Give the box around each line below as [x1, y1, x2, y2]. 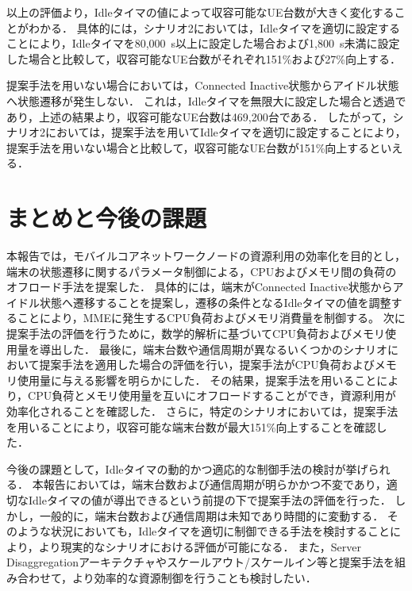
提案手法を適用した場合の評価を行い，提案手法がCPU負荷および [39, 356, 375, 373]
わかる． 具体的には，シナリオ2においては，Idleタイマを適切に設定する [28, 19, 400, 36]
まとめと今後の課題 [6, 201, 207, 234]
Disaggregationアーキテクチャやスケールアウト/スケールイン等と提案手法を [6, 554, 395, 570]
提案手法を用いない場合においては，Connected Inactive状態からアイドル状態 [6, 77, 399, 94]
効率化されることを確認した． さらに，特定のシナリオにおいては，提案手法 [6, 403, 399, 419]
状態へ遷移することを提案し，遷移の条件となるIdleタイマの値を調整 [39, 294, 391, 310]
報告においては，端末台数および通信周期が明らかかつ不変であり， [43, 476, 387, 493]
